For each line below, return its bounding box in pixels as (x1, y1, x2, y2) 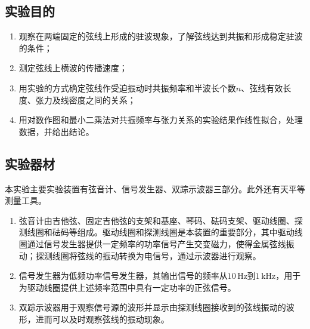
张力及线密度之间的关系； (35, 93, 136, 106)
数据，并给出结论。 (18, 125, 94, 137)
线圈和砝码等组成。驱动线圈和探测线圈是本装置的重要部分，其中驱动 (27, 226, 294, 238)
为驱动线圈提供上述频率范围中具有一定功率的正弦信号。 (18, 281, 236, 293)
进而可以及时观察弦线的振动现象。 (35, 312, 169, 325)
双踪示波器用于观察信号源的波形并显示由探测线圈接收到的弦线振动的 (18, 301, 286, 313)
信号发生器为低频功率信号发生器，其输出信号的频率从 (18, 269, 228, 282)
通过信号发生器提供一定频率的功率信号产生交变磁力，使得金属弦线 (27, 237, 286, 250)
